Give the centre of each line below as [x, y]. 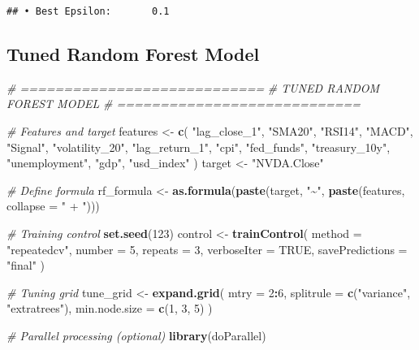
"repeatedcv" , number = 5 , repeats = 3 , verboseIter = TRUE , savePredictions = [207, 249]
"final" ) [26, 265]
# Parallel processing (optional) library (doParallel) [136, 335]
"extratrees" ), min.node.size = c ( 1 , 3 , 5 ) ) [110, 308]
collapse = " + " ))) [53, 206]
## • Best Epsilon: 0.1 [88, 11]
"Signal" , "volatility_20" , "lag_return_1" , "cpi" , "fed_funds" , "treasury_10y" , [199, 147]
